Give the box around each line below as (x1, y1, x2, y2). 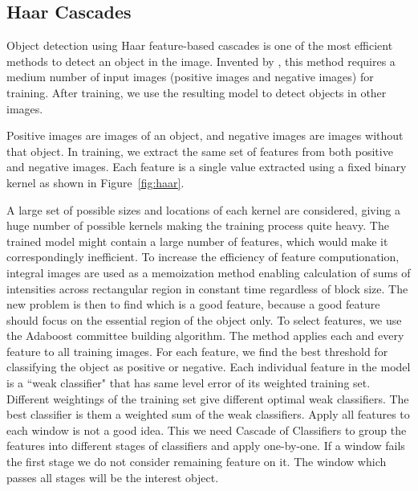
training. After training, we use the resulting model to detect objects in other (6, 84, 387, 100)
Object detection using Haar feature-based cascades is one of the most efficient (6, 37, 393, 54)
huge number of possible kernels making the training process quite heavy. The (6, 217, 389, 234)
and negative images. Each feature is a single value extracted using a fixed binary (6, 158, 407, 175)
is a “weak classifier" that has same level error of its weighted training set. (6, 374, 371, 391)
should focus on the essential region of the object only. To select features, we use (6, 311, 402, 328)
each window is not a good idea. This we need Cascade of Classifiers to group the (6, 421, 407, 438)
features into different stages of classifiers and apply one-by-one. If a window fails (6, 437, 405, 454)
